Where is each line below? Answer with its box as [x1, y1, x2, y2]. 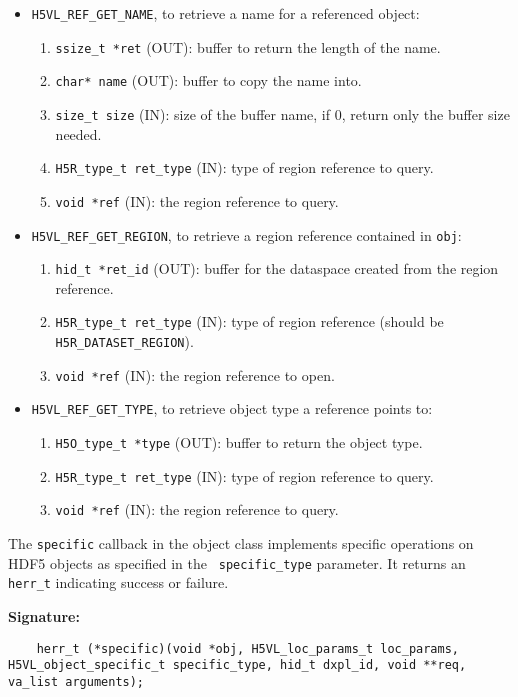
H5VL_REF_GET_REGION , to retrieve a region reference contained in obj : [31, 224, 462, 245]
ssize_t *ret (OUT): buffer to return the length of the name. [55, 36, 441, 57]
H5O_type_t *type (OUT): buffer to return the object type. [55, 432, 423, 453]
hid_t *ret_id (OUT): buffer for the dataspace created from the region [55, 258, 499, 279]
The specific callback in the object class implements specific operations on [8, 533, 474, 554]
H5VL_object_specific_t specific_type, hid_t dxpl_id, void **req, [8, 658, 467, 673]
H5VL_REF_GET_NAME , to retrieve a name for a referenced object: [31, 3, 420, 23]
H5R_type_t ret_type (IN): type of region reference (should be [55, 311, 444, 332]
